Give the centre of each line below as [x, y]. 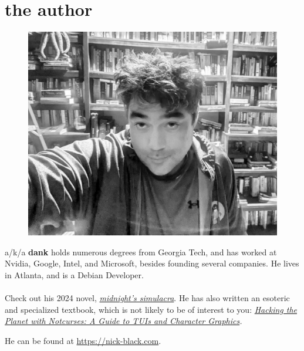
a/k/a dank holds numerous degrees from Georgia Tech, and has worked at [141, 252]
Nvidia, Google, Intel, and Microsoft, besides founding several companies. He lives [152, 263]
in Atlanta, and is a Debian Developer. [74, 274]
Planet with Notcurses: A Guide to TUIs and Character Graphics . [124, 321]
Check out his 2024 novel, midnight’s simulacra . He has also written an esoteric [147, 298]
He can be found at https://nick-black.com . [83, 340]
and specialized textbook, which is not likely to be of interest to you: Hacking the [151, 309]
